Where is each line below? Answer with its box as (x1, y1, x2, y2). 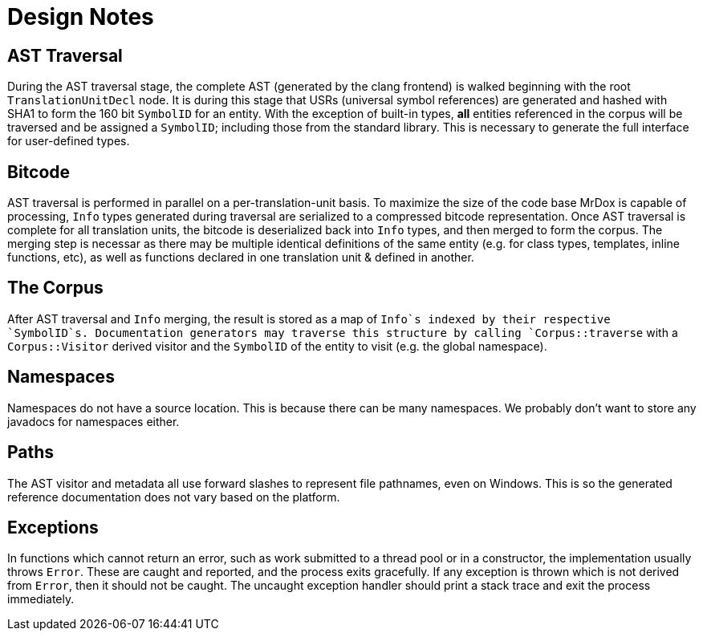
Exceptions (7, 517, 99, 538)
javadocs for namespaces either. (7, 414, 180, 428)
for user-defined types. (7, 134, 130, 148)
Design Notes (7, 3, 154, 30)
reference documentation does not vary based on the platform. (7, 489, 340, 504)
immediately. (7, 592, 75, 607)
